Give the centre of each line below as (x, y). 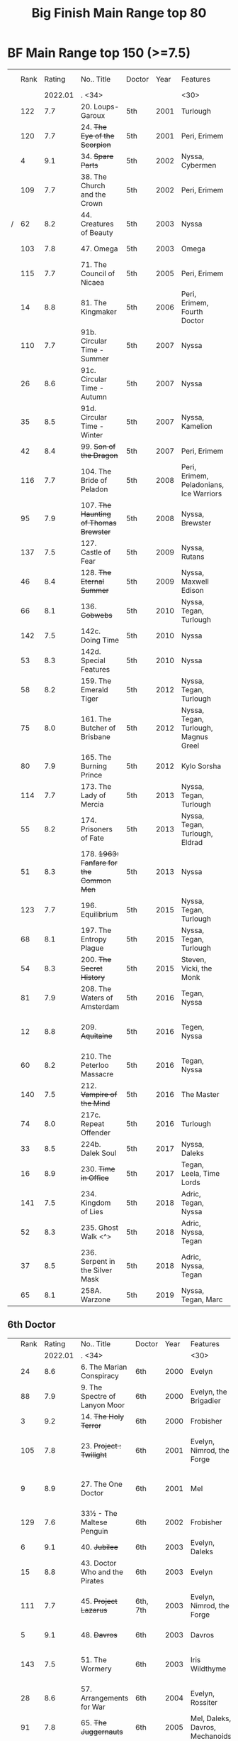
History (92, 977)
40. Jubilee (99, 1547)
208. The (96, 988)
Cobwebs (96, 615)
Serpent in (98, 1261)
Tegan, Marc (202, 1299)
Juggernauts (102, 1732)
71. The (94, 264)
